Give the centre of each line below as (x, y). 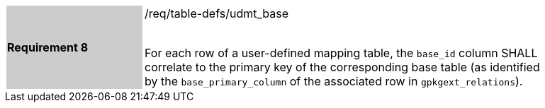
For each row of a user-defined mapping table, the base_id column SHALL (341, 53)
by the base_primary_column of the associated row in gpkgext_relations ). (334, 81)
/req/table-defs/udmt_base (217, 13)
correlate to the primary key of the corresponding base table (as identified (342, 67)
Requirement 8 (48, 47)
